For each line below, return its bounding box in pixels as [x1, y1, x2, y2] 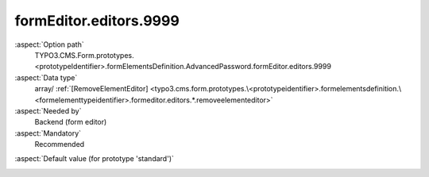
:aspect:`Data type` [14, 72, 78, 83]
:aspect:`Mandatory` [14, 128, 82, 138]
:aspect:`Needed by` [14, 106, 82, 115]
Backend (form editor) [34, 117, 107, 127]
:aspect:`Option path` [14, 40, 84, 49]
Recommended [34, 140, 85, 149]
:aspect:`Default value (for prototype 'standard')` [14, 154, 175, 164]
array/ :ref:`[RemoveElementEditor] [34, 84, 149, 94]
